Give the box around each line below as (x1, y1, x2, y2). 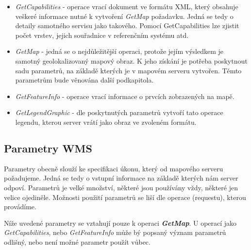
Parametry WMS (4, 140, 92, 155)
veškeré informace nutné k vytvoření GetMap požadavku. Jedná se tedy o (15, 11, 234, 21)
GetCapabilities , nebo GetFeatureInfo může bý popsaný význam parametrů (4, 227, 226, 237)
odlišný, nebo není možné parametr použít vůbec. (4, 236, 151, 247)
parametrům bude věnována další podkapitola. (15, 75, 154, 85)
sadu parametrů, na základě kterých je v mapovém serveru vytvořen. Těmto (15, 65, 242, 75)
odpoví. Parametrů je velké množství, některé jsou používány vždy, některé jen (4, 182, 238, 192)
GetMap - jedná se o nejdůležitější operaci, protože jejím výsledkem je (15, 46, 224, 56)
